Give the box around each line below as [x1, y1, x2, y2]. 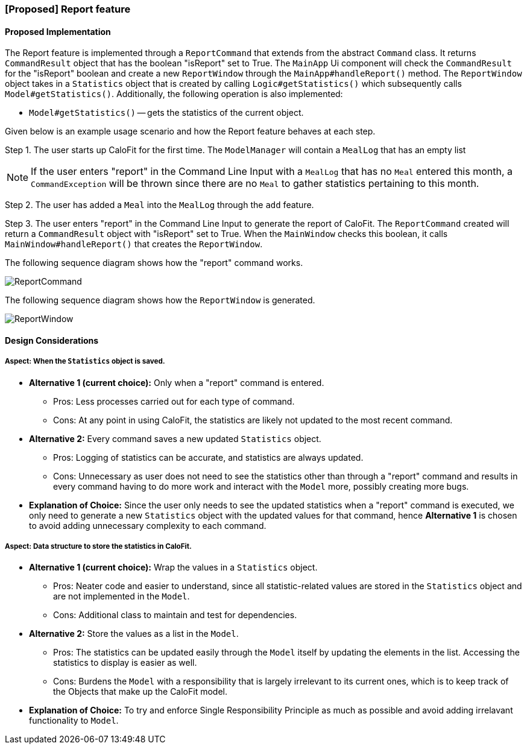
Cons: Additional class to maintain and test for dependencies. [53, 610, 297, 621]
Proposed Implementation [5, 26, 111, 37]
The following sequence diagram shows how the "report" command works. [5, 258, 303, 268]
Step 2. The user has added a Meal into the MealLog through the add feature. [5, 200, 314, 210]
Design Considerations [5, 335, 99, 346]
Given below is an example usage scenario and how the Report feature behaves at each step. [5, 126, 376, 137]
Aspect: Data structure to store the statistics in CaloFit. [5, 542, 192, 551]
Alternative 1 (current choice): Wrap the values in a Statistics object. [29, 562, 318, 573]
